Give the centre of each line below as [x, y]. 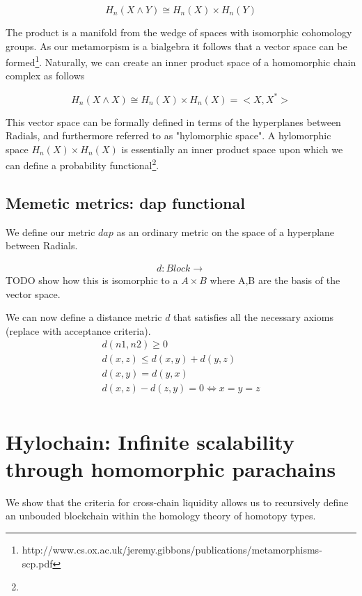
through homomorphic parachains [171, 468]
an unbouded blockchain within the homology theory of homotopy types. [161, 516]
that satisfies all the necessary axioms [253, 317]
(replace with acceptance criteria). [78, 330]
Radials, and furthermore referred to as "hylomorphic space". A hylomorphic [168, 135]
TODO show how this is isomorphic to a [92, 280]
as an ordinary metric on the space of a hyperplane [226, 232]
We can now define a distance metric [84, 317]
